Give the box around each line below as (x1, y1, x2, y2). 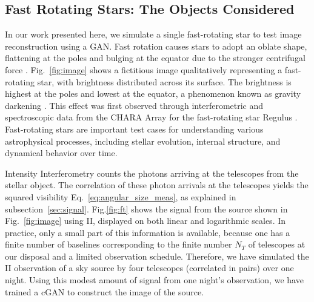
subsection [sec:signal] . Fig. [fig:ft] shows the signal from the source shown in (5, 202, 288, 215)
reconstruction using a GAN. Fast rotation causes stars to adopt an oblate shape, (5, 39, 307, 52)
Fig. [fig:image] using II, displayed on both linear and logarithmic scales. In (5, 214, 286, 227)
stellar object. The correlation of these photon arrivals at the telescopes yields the (5, 179, 309, 191)
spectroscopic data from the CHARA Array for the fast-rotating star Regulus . (5, 111, 298, 123)
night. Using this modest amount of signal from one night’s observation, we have (5, 274, 304, 286)
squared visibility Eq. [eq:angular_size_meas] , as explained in (5, 190, 236, 203)
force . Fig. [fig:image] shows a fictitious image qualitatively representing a (5, 63, 282, 76)
